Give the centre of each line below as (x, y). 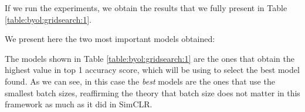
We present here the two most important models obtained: (110, 39)
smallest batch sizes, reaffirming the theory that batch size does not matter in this (152, 92)
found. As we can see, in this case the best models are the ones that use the (140, 81)
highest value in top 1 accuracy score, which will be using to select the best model (152, 70)
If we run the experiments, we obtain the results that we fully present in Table (146, 8)
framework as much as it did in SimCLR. (79, 104)
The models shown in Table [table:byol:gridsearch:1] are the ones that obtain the (150, 58)
